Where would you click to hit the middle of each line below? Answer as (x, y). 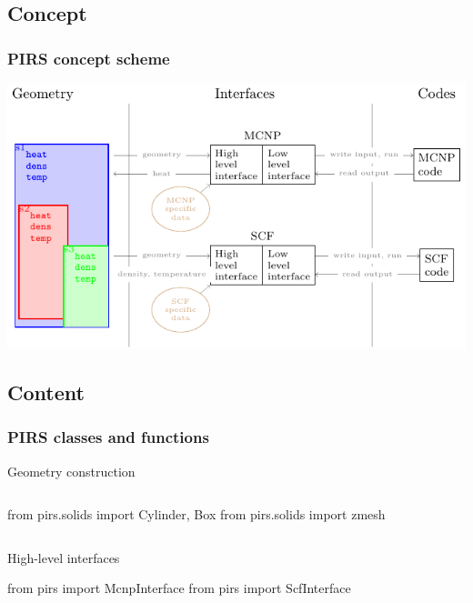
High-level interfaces (64, 557)
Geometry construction (71, 471)
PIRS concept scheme (89, 58)
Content (46, 392)
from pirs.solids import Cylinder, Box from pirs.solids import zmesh (196, 514)
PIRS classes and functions (108, 437)
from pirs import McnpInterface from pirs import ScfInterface (179, 588)
